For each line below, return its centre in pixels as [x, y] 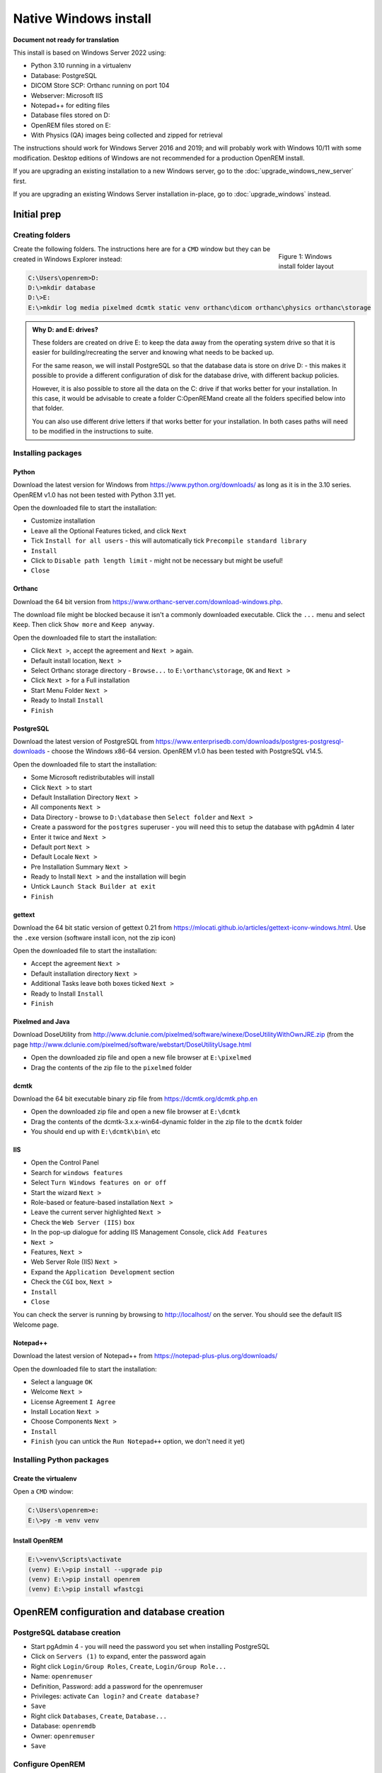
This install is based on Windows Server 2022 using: [89, 52]
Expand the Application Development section [103, 1272]
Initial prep [37, 214]
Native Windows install [82, 18]
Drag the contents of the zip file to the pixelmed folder [111, 1067]
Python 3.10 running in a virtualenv [81, 66]
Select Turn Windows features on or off [99, 1183]
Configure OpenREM [49, 1764]
